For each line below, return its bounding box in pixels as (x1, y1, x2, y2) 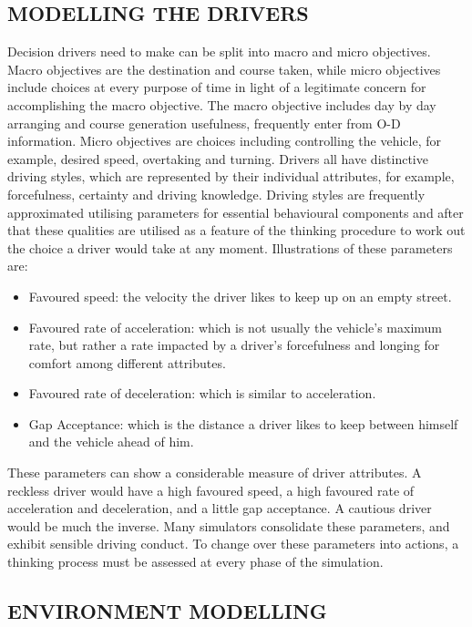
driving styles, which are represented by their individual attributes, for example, (7, 167, 455, 186)
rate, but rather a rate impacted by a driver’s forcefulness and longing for (28, 335, 440, 355)
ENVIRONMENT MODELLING (7, 597, 327, 625)
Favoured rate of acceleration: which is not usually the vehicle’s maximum (28, 317, 442, 336)
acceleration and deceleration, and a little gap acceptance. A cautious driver (7, 499, 432, 518)
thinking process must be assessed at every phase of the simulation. (7, 552, 384, 571)
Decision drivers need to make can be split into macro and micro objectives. (7, 42, 431, 61)
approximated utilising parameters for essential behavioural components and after (7, 202, 464, 221)
